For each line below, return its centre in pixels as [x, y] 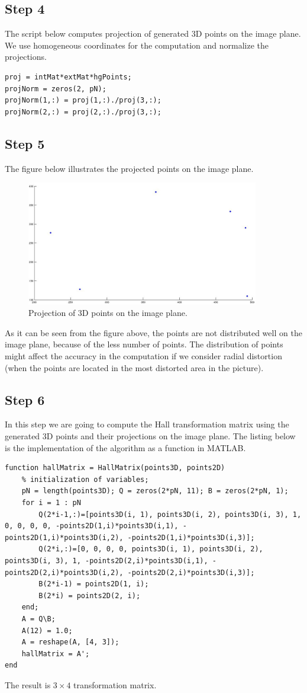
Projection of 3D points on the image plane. [108, 313]
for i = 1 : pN [51, 502]
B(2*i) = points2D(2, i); [90, 595]
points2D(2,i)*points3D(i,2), [64, 572]
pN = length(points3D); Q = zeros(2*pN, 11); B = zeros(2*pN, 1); [155, 491]
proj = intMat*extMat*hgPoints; [68, 77]
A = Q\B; [38, 619]
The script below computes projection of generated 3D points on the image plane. [153, 33]
